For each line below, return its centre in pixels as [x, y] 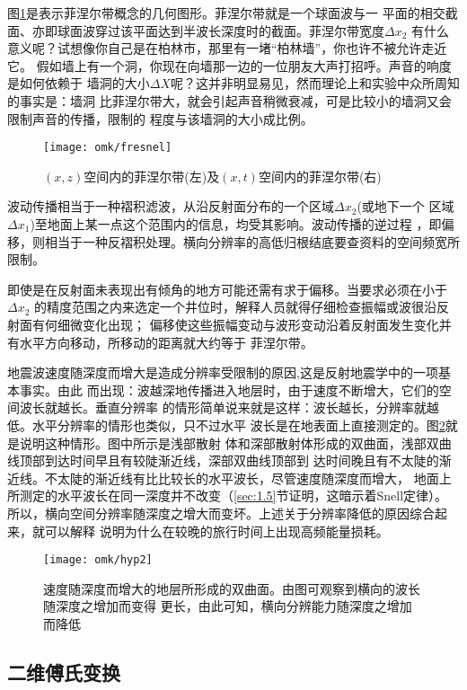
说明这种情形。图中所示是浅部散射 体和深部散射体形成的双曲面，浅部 [223, 442]
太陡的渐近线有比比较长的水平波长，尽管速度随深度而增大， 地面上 [254, 478]
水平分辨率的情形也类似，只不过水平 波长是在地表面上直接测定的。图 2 [238, 425]
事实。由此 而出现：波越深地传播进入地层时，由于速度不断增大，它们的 [229, 389]
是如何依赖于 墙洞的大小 [79, 83]
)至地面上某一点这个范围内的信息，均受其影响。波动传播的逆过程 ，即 [236, 224]
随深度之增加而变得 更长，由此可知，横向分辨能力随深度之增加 [228, 606]
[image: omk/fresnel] [108, 148]
